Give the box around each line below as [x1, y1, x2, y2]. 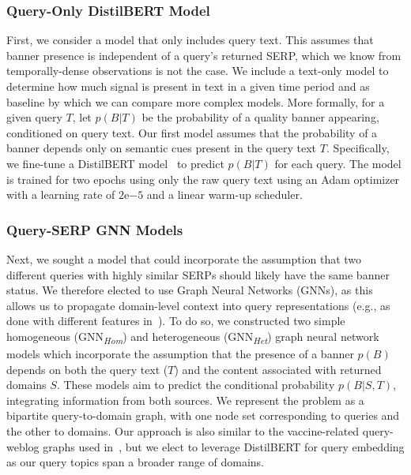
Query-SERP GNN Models [6, 219, 183, 239]
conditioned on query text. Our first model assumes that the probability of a [6, 124, 378, 140]
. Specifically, [326, 140, 390, 156]
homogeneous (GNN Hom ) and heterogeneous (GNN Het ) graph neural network [6, 327, 379, 346]
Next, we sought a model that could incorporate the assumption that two [6, 250, 362, 267]
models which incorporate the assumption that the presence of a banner [6, 346, 354, 362]
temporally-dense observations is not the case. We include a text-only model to [6, 62, 389, 79]
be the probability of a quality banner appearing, [141, 109, 379, 125]
